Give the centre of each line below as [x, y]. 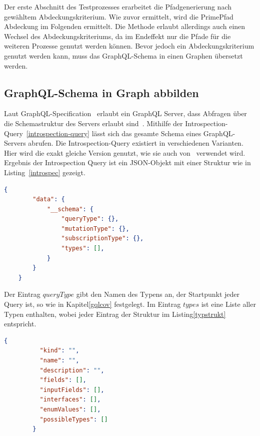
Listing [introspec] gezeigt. [45, 172]
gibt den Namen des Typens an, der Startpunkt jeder [158, 294]
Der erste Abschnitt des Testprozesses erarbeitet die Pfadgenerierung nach [118, 7]
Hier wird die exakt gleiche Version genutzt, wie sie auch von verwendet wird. [125, 152]
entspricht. [20, 324]
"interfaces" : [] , [70, 400]
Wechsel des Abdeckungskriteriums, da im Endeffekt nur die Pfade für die [117, 36]
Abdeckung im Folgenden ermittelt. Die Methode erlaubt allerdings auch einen [125, 26]
